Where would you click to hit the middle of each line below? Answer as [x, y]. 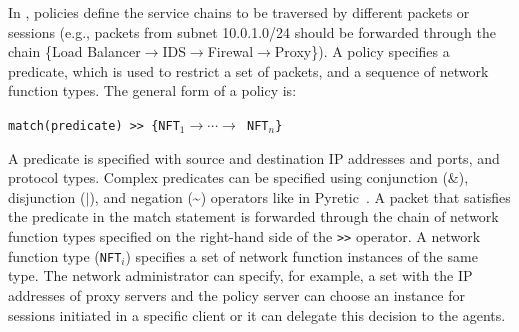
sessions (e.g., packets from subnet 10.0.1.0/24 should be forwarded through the [252, 31]
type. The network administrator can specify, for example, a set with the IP [240, 275]
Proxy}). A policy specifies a [362, 51]
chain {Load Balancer [74, 51]
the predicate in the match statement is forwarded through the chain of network [253, 216]
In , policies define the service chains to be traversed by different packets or [239, 12]
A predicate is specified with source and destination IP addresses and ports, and [254, 157]
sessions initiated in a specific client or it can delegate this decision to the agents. [257, 314]
